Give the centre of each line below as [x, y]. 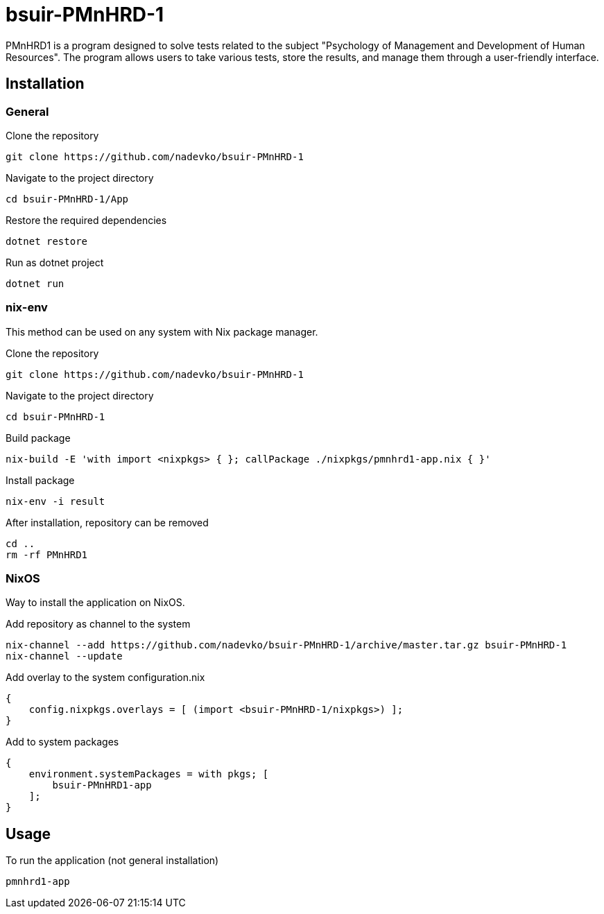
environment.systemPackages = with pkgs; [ [149, 774]
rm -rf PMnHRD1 [47, 554]
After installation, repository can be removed [107, 522]
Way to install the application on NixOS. [95, 603]
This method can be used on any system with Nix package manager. [162, 331]
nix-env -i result [55, 501]
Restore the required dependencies [86, 220]
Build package [38, 438]
